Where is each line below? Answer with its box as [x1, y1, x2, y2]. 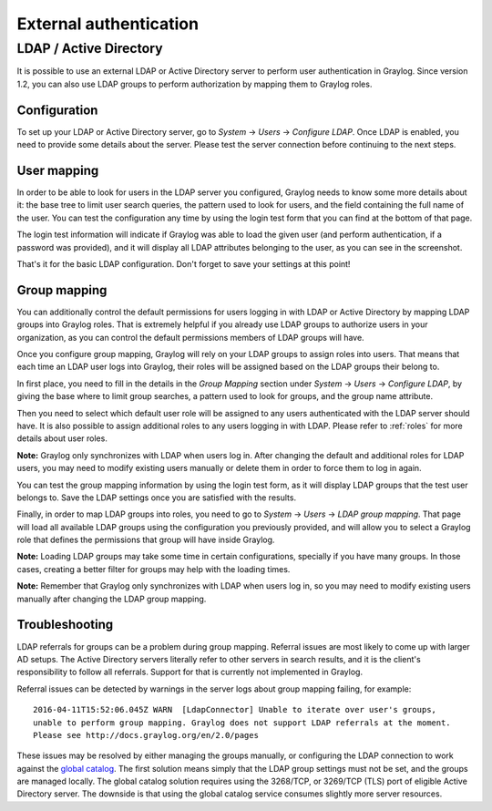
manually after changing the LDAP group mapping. [16, 593, 207, 604]
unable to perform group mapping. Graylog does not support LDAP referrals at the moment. [33, 717, 451, 728]
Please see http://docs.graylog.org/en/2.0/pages [33, 730, 260, 740]
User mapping [16, 162, 99, 178]
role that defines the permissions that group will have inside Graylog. [16, 534, 275, 546]
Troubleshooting [16, 617, 114, 632]
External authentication [16, 14, 200, 34]
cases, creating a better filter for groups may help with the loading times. [16, 563, 291, 574]
